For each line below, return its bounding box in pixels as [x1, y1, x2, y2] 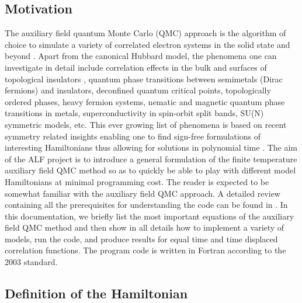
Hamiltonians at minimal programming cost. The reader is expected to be [5, 175, 269, 187]
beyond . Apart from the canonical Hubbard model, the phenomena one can [5, 50, 277, 62]
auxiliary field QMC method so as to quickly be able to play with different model [5, 164, 296, 176]
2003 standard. [5, 256, 58, 268]
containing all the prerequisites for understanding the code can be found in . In [5, 198, 288, 211]
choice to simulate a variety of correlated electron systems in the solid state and [5, 38, 290, 50]
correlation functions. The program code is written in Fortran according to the [5, 244, 286, 256]
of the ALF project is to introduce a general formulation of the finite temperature [5, 152, 297, 165]
